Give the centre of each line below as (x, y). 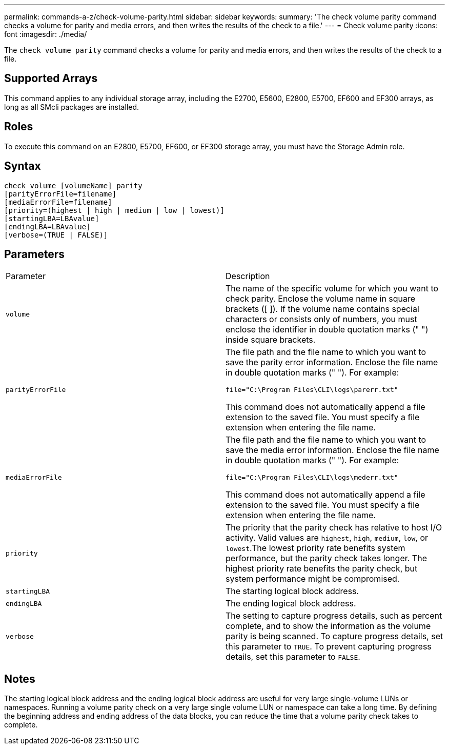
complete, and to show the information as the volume (328, 626)
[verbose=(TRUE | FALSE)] (56, 235)
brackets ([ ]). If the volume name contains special (322, 309)
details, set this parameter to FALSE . (293, 657)
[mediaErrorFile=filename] (58, 202)
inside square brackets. (271, 340)
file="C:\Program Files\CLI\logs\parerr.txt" (312, 390)
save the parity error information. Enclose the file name (332, 362)
